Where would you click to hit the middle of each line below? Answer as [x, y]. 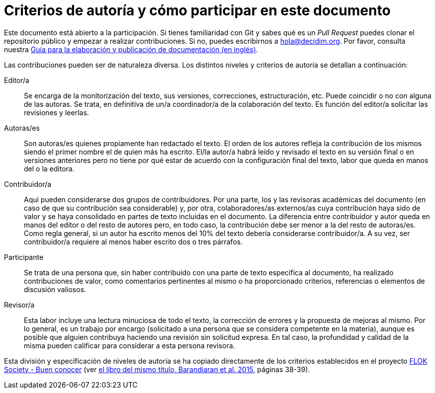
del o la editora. [49, 168]
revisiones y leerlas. [56, 112]
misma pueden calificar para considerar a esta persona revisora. [130, 345]
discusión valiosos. [55, 289]
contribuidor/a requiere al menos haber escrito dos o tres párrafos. [133, 241]
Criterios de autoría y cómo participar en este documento [197, 10]
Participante [24, 257]
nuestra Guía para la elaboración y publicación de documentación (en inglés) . [131, 49]
